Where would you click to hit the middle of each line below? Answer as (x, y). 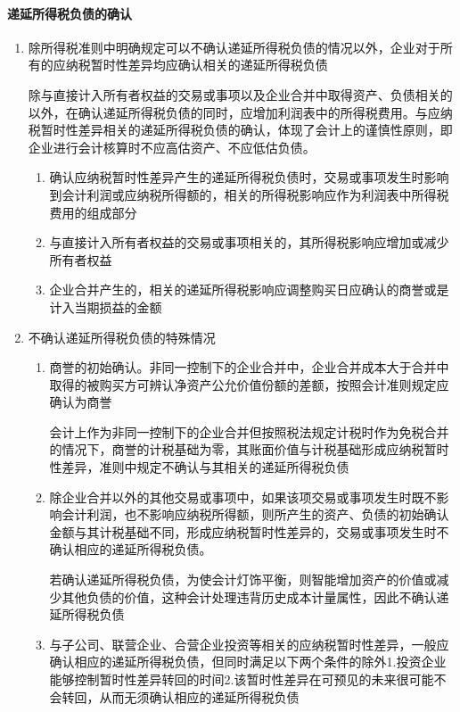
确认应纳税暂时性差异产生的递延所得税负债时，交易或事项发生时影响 (249, 177)
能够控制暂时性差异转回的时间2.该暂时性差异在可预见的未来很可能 (242, 679)
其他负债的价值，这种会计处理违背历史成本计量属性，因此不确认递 (255, 596)
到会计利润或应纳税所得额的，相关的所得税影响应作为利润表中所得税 (249, 194)
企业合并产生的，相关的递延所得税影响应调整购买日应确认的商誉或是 (249, 290)
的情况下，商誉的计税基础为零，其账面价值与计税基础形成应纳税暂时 (249, 449)
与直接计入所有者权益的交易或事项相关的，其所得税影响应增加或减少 (249, 242)
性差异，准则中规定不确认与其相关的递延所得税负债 (199, 467)
